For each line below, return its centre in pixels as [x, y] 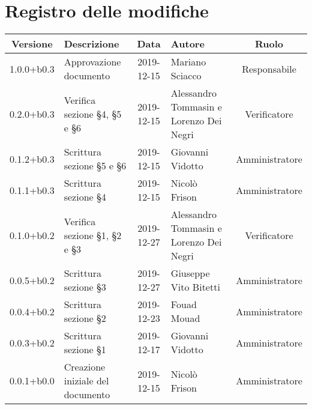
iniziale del [86, 381]
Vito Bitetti [195, 287]
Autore [187, 44]
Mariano [188, 62]
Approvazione [92, 62]
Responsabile [269, 68]
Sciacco [186, 76]
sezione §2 [85, 318]
